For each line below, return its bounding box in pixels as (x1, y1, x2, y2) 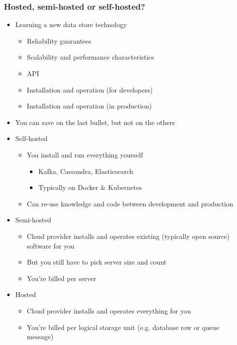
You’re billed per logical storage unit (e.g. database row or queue (27, 322, 220, 332)
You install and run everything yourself (27, 149, 143, 159)
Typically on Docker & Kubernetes (38, 182, 142, 192)
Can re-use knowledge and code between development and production (27, 198, 233, 208)
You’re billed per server (27, 273, 96, 283)
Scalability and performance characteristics (27, 52, 154, 62)
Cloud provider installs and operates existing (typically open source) (27, 231, 230, 241)
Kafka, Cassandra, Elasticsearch (38, 166, 133, 176)
